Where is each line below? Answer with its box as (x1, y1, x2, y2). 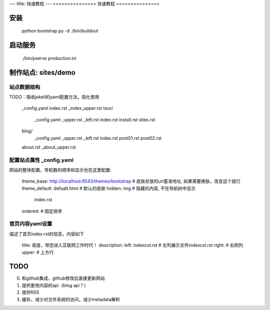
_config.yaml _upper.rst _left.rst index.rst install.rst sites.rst (34, 116, 155, 122)
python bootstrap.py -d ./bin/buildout (21, 28, 98, 34)
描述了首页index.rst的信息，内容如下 (9, 231, 84, 237)
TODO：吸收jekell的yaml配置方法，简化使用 (9, 94, 99, 100)
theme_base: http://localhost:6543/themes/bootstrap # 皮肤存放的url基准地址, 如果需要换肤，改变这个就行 (21, 178, 241, 184)
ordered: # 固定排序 (21, 208, 62, 214)
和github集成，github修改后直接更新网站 (21, 275, 105, 282)
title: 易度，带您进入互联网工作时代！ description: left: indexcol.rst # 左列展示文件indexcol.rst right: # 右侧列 (21, 242, 243, 248)
